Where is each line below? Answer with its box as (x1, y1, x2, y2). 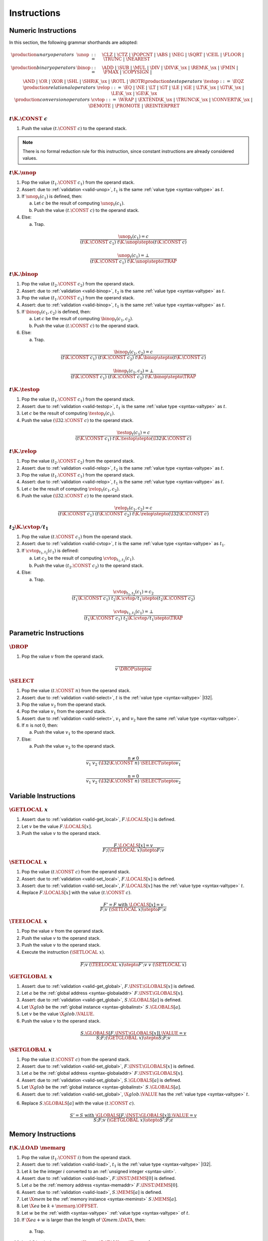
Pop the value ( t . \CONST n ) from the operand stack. (21, 688, 131, 693)
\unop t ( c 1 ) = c (118, 233, 149, 240)
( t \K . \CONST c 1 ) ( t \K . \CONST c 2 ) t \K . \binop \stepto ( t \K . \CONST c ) (61, 355, 206, 362)
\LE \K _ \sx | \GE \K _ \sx (111, 91, 157, 96)
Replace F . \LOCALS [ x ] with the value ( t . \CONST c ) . (21, 890, 132, 896)
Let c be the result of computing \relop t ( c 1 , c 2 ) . (21, 485, 120, 493)
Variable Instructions (9, 792, 76, 800)
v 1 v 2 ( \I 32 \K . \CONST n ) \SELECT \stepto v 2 (86, 778, 181, 785)
